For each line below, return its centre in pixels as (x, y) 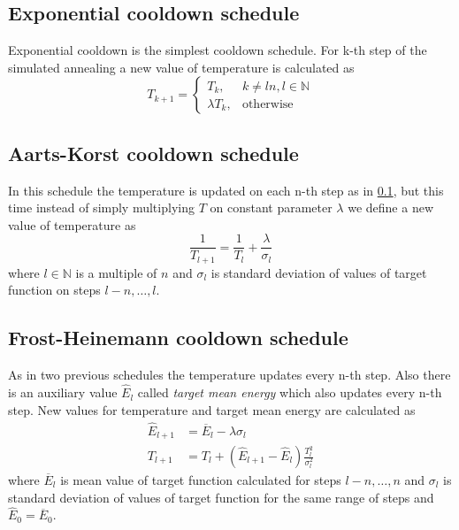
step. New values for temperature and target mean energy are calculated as (212, 409)
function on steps (54, 290)
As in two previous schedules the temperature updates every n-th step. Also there (229, 375)
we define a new (391, 207)
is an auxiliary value (63, 392)
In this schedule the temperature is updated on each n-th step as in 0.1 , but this (226, 190)
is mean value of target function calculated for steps (201, 480)
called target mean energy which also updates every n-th (290, 392)
